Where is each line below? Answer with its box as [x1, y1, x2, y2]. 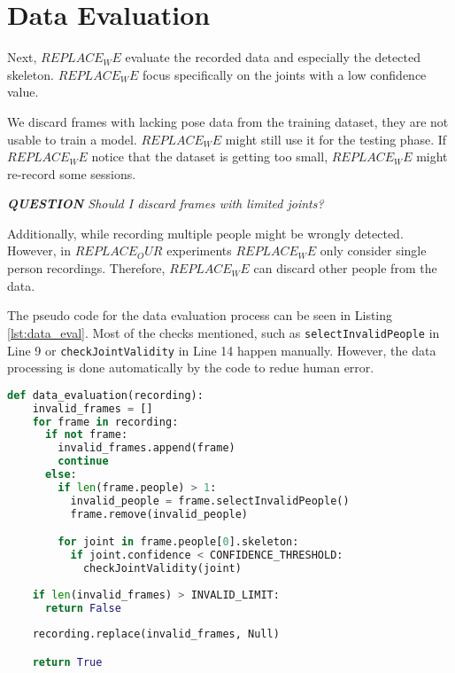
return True [32, 655, 103, 669]
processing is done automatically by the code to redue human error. [7, 358, 374, 377]
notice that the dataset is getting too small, [91, 147, 328, 166]
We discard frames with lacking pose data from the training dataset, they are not [7, 112, 449, 130]
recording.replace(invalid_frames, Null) [32, 628, 280, 641]
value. [7, 82, 39, 101]
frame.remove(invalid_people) [70, 507, 249, 520]
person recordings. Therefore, [7, 259, 166, 278]
